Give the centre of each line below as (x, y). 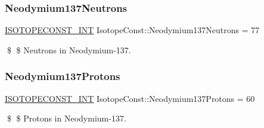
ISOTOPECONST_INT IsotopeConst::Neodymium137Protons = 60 (130, 98)
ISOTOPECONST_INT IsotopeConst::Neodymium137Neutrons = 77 (132, 30)
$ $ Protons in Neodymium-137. (66, 118)
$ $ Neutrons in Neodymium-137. (69, 49)
